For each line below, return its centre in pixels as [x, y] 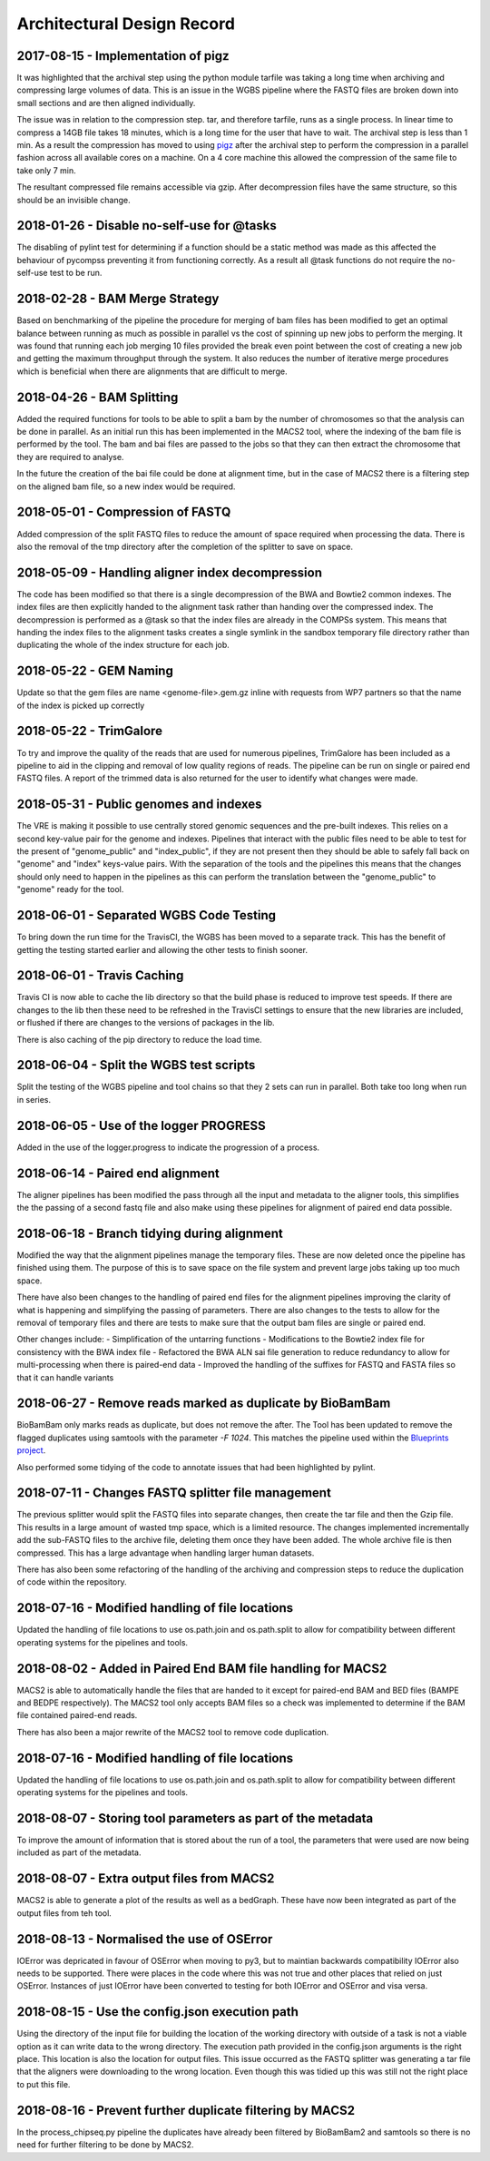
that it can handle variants [65, 1377]
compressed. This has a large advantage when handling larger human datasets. [166, 1553]
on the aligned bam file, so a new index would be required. [126, 486]
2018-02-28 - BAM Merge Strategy [118, 299]
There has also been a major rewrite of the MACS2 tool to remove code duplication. [173, 1732]
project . [31, 1450]
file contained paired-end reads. [77, 1715]
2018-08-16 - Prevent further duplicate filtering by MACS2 [186, 2110]
